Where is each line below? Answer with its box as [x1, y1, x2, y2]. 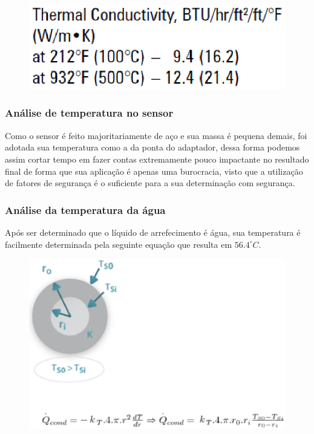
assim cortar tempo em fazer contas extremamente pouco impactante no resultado [5, 152, 309, 165]
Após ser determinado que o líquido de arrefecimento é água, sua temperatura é [5, 225, 301, 238]
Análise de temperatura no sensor [5, 105, 174, 120]
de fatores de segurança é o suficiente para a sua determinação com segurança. [5, 177, 295, 189]
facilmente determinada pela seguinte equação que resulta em [5, 238, 232, 250]
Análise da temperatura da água [5, 202, 166, 217]
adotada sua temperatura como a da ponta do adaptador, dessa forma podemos [5, 141, 300, 154]
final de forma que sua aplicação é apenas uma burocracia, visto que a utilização [5, 164, 303, 177]
